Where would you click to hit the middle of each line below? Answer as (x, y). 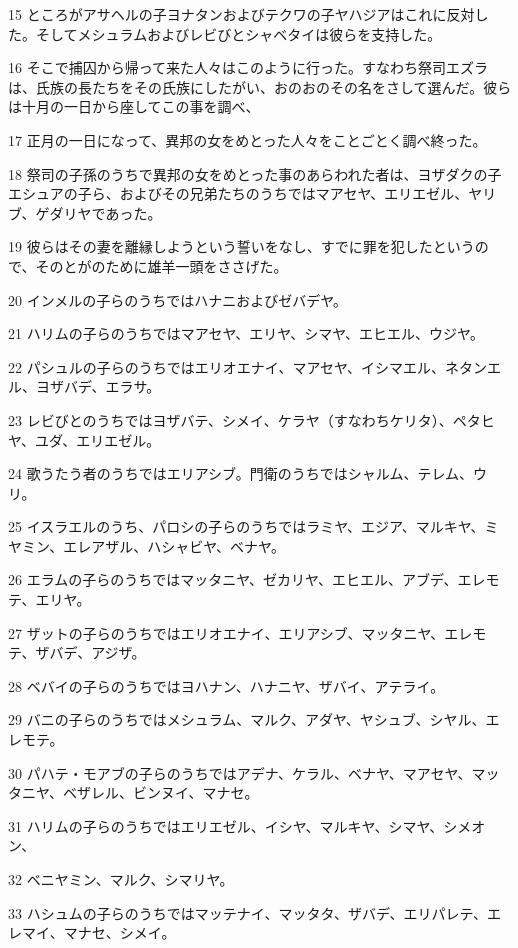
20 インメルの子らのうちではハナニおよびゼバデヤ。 (178, 299)
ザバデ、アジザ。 (90, 652)
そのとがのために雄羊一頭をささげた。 (161, 265)
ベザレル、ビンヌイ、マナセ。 (160, 792)
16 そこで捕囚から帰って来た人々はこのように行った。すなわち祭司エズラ (248, 67)
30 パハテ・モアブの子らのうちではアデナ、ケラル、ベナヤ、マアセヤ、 (240, 772)
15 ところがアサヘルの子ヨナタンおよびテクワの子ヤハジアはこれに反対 (241, 14)
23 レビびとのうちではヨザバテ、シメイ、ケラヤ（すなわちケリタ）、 (230, 419)
